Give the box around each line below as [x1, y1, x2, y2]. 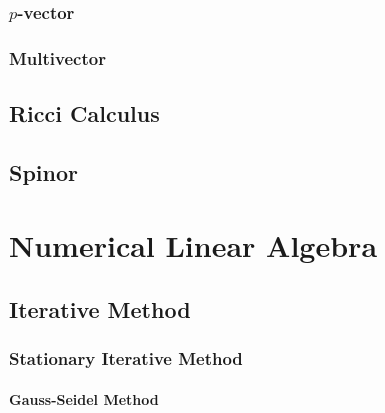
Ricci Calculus [9, 98, 160, 129]
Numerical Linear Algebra [9, 225, 378, 266]
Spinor [9, 156, 78, 187]
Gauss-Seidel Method [9, 388, 159, 409]
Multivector [9, 45, 106, 70]
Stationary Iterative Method [9, 346, 243, 371]
